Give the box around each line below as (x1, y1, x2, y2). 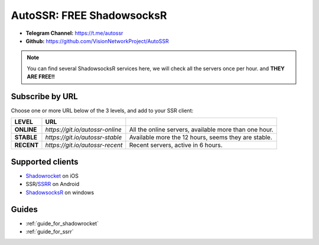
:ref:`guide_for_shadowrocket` (25, 220, 99, 227)
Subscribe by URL (11, 92, 78, 102)
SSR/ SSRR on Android (25, 181, 80, 188)
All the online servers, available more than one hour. (129, 126, 274, 134)
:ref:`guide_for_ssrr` (25, 228, 74, 235)
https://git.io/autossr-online (45, 126, 122, 134)
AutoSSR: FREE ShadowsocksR (11, 9, 167, 22)
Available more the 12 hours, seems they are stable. (129, 133, 273, 142)
